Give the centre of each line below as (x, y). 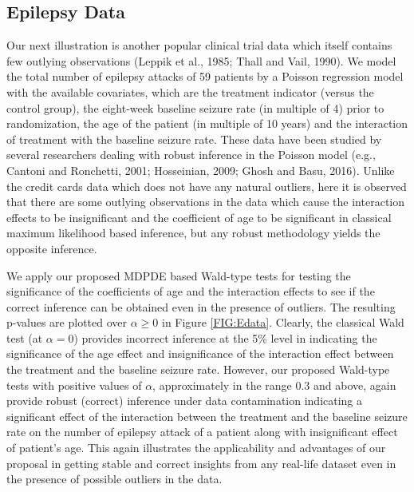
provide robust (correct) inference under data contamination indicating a (185, 401)
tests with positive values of (74, 385)
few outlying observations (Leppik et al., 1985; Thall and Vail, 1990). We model (201, 60)
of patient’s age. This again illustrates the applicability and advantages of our (196, 448)
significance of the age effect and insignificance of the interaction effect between (200, 353)
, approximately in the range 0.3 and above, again (274, 385)
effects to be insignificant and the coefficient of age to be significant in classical (199, 217)
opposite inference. (52, 248)
